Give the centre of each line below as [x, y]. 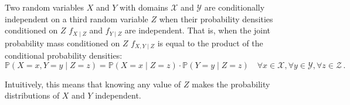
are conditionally [235, 7]
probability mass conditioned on [62, 43]
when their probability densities [216, 18]
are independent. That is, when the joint [198, 30]
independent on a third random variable [77, 18]
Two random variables [45, 7]
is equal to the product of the [210, 43]
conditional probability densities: [64, 55]
